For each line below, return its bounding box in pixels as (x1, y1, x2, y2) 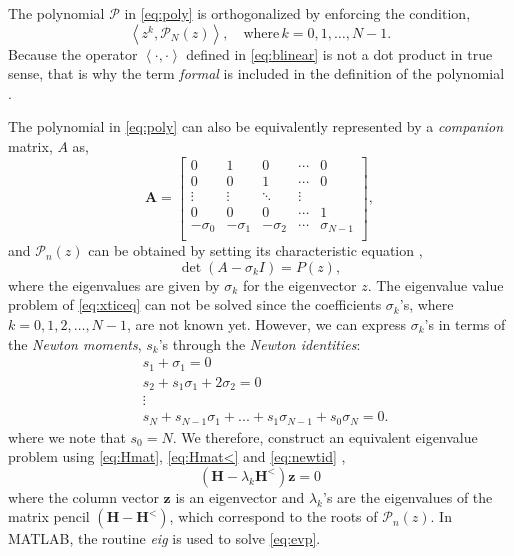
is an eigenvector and (175, 486, 305, 507)
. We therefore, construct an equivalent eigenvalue (172, 426, 478, 447)
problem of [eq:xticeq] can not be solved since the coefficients (8, 294, 382, 315)
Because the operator (8, 43, 138, 64)
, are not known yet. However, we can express (126, 314, 407, 334)
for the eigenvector (242, 274, 357, 295)
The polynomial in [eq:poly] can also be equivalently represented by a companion (8, 116, 504, 137)
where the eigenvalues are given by (8, 274, 220, 295)
